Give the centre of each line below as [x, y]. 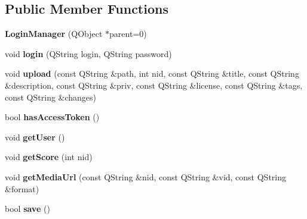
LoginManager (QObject [54, 34]
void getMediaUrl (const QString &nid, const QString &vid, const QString [146, 176]
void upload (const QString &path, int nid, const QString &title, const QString [152, 73]
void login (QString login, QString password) [88, 53]
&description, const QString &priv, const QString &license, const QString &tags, [154, 85]
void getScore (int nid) [49, 157]
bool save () [27, 209]
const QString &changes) [51, 97]
